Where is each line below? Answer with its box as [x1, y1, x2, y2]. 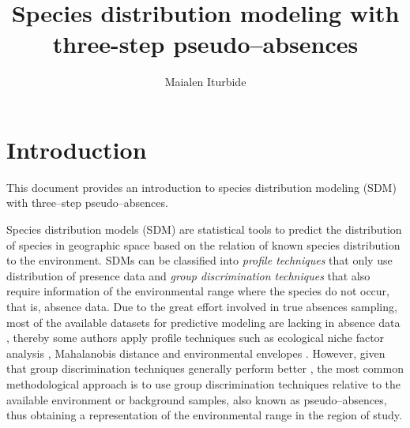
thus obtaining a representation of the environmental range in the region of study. [6, 407, 402, 423]
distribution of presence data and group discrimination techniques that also [6, 267, 371, 283]
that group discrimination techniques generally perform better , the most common [6, 360, 404, 377]
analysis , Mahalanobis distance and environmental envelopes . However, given [6, 344, 386, 361]
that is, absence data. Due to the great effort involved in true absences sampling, [6, 298, 397, 314]
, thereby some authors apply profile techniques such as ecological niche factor [6, 329, 385, 346]
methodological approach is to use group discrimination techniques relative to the [6, 375, 401, 392]
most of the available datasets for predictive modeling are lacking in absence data [6, 313, 401, 330]
